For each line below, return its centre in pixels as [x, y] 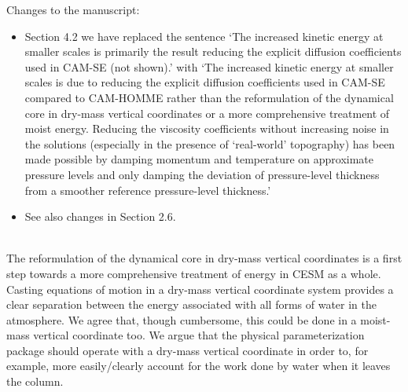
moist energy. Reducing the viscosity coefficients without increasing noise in [207, 128]
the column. [35, 381]
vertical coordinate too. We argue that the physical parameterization [199, 335]
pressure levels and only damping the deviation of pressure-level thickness [202, 174]
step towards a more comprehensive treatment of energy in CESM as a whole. [194, 273]
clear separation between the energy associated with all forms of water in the [192, 304]
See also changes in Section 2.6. [100, 216]
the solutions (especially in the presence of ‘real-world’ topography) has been [210, 143]
